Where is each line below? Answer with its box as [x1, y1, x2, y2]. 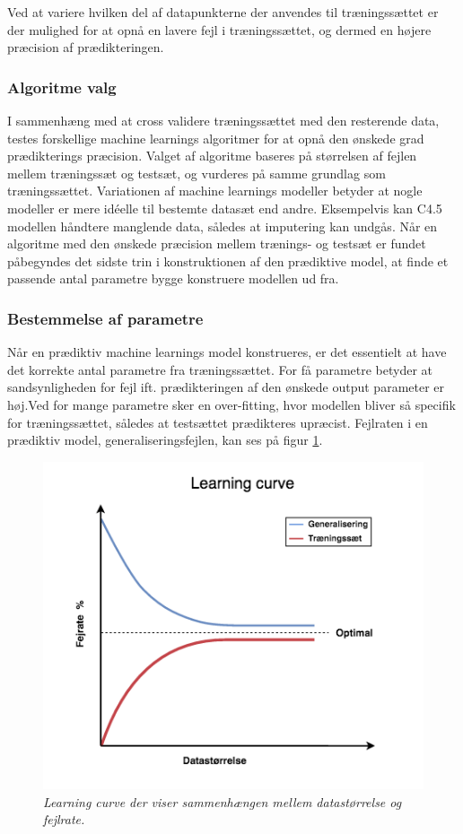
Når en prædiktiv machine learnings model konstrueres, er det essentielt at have [7, 343, 447, 361]
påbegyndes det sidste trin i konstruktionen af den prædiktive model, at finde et [7, 251, 449, 270]
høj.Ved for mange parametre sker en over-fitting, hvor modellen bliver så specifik [7, 395, 456, 413]
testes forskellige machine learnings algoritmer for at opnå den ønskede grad [7, 128, 424, 147]
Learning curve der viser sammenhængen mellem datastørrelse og [43, 792, 402, 811]
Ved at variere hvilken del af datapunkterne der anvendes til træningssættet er [7, 3, 439, 21]
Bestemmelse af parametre [7, 307, 204, 329]
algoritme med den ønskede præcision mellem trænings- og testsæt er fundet [7, 234, 426, 253]
